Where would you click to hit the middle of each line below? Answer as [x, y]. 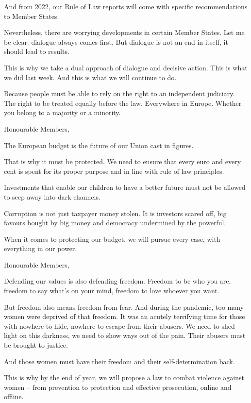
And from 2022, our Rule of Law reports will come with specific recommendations [126, 6]
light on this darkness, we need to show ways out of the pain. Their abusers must [125, 335]
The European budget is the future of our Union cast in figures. [99, 145]
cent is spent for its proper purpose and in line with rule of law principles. [114, 171]
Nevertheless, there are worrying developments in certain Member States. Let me [124, 32]
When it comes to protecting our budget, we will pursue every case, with [112, 239]
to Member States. [32, 16]
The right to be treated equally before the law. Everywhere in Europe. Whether [123, 103]
